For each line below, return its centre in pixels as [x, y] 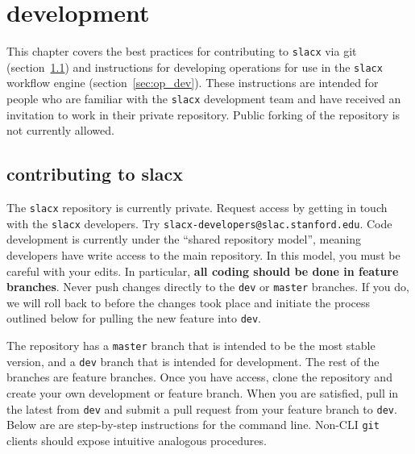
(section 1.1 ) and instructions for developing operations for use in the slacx [195, 67]
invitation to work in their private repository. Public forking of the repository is [203, 114]
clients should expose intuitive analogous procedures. [137, 440]
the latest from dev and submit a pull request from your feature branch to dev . [202, 408]
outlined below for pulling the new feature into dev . [134, 318]
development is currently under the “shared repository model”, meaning [184, 239]
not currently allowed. [60, 130]
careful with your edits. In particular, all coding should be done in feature [203, 271]
